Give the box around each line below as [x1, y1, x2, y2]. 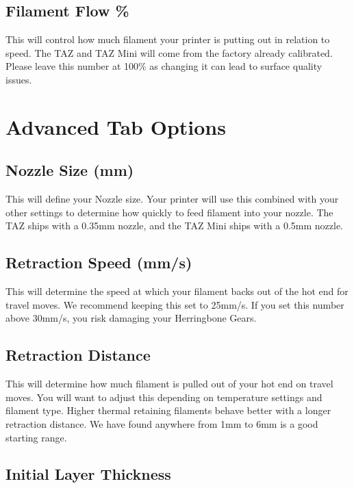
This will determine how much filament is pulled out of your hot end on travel [5, 376, 333, 391]
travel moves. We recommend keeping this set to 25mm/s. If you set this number [5, 297, 344, 311]
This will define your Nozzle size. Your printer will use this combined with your [5, 192, 339, 206]
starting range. [5, 430, 67, 444]
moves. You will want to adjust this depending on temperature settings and [5, 389, 323, 404]
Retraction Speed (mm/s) [5, 252, 192, 273]
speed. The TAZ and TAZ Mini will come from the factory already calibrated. [5, 45, 333, 60]
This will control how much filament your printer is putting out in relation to [5, 32, 330, 47]
